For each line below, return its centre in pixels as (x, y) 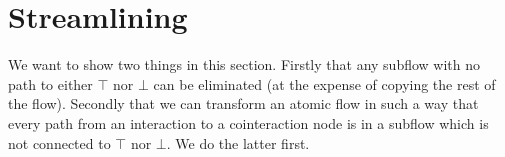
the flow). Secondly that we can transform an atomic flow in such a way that (243, 103)
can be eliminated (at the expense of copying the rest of (324, 83)
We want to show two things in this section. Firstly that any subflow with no (244, 64)
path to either (50, 83)
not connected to (59, 142)
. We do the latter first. (238, 142)
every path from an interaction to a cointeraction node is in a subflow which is (248, 122)
